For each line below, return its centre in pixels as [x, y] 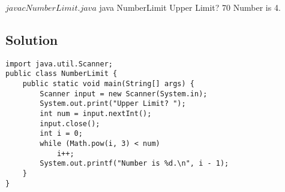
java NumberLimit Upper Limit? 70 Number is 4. [190, 7]
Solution [32, 39]
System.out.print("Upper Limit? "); [113, 104]
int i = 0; [61, 134]
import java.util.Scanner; [59, 64]
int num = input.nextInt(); [96, 114]
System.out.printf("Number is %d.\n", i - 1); [134, 164]
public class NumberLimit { [61, 74]
